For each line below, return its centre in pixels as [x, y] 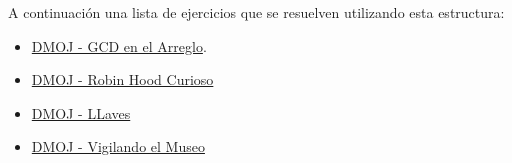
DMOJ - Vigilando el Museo [118, 146]
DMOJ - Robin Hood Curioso [122, 79]
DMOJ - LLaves [81, 112]
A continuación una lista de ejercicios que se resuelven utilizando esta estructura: [256, 12]
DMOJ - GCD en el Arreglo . [119, 45]
